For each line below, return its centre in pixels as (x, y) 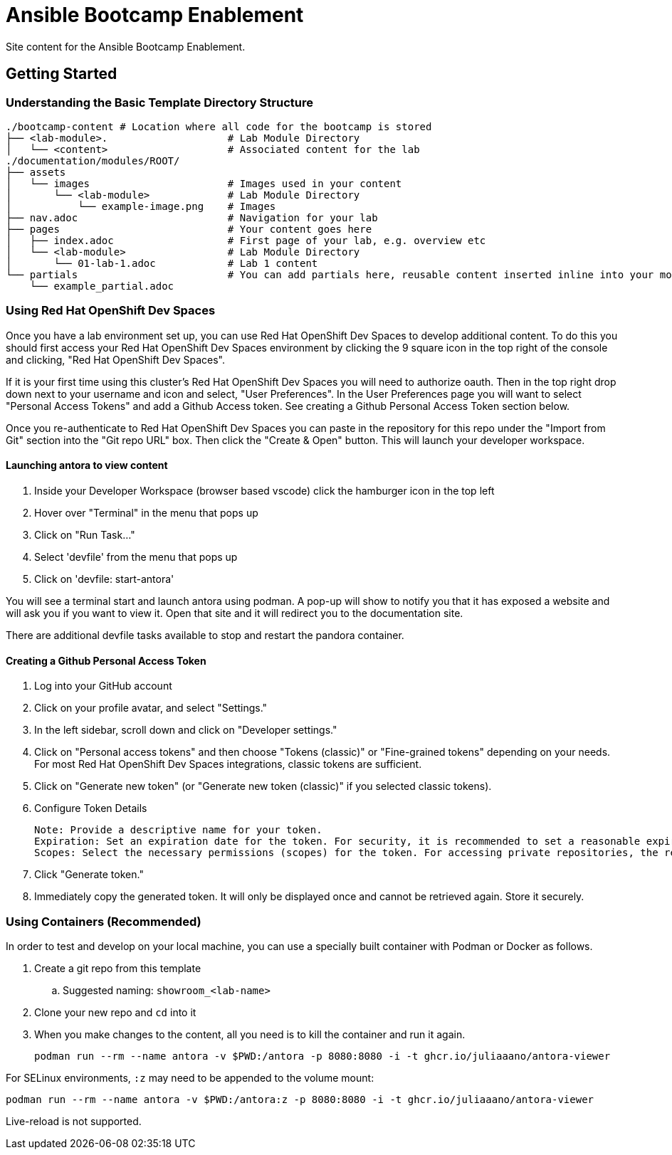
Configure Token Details (91, 808)
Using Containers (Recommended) (104, 921)
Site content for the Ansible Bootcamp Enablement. (126, 46)
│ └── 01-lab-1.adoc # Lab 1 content (162, 263)
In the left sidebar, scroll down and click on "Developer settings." (186, 730)
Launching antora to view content (87, 465)
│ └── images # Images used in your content (204, 183)
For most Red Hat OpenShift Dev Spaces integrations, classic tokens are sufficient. (228, 764)
